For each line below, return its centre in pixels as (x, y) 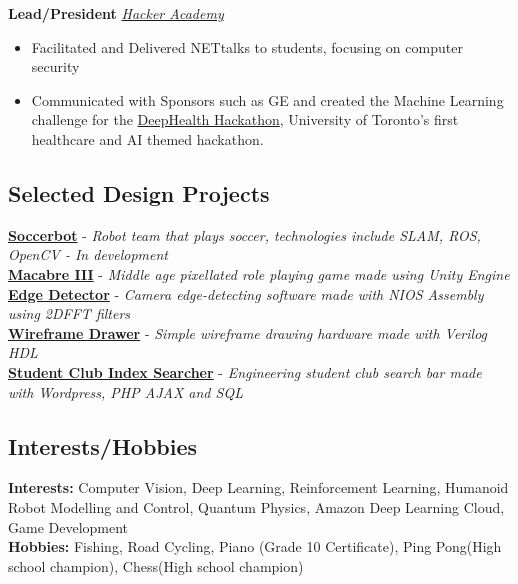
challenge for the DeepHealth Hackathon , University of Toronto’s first (245, 119)
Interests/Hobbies (103, 445)
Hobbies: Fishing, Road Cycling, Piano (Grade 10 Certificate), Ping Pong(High (255, 546)
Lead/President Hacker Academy (116, 13)
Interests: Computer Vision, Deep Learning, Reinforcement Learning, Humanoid (258, 487)
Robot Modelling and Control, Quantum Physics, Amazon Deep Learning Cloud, (256, 506)
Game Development (68, 526)
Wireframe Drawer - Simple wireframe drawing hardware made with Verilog (248, 332)
